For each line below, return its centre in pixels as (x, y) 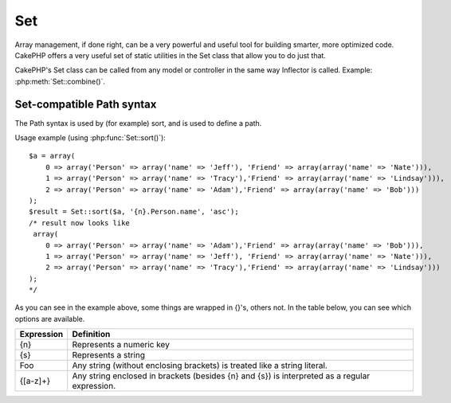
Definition (91, 335)
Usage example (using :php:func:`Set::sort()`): (90, 138)
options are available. (50, 319)
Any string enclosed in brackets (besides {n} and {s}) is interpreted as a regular (221, 376)
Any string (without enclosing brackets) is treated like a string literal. (200, 366)
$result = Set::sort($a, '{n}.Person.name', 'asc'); (134, 212)
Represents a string (108, 355)
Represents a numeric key (121, 345)
